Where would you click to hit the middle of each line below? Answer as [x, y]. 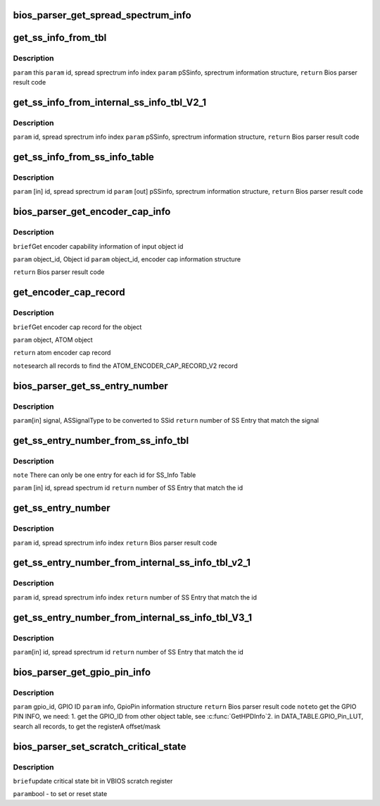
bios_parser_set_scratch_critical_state [100, 746]
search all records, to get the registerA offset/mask [87, 726]
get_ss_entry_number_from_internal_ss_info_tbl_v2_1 [132, 563]
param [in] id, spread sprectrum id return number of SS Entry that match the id [128, 652]
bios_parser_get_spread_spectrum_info [102, 15]
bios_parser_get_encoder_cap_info [92, 212]
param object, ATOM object [53, 340]
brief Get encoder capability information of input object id [98, 246]
